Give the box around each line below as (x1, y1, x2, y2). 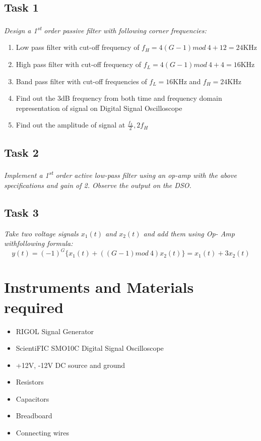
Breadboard (16, 410, 52, 421)
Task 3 (4, 204, 39, 220)
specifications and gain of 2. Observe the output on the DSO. (4, 179, 191, 190)
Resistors (16, 376, 44, 387)
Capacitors (16, 393, 49, 404)
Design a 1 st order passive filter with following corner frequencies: (4, 24, 207, 35)
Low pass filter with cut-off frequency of (16, 42, 140, 52)
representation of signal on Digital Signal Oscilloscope (16, 102, 182, 113)
